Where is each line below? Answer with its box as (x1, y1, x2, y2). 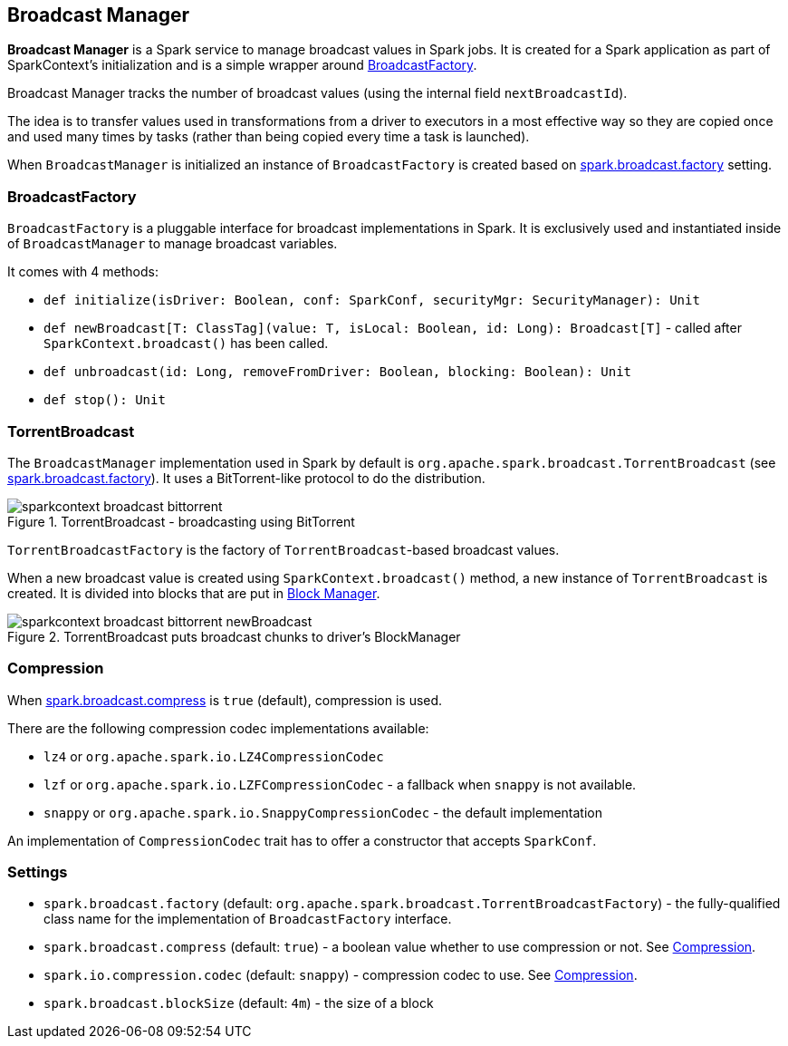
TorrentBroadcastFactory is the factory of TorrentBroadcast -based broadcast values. (7, 541, 560, 557)
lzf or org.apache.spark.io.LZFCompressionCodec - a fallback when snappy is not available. (43, 776, 637, 792)
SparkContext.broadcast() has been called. (43, 335, 329, 352)
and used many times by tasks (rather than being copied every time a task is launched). (7, 129, 530, 145)
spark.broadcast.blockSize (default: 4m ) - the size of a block (43, 995, 434, 1012)
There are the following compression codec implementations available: (7, 720, 429, 736)
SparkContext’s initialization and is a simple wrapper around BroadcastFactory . (7, 57, 477, 73)
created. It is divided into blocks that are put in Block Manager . (7, 585, 380, 601)
